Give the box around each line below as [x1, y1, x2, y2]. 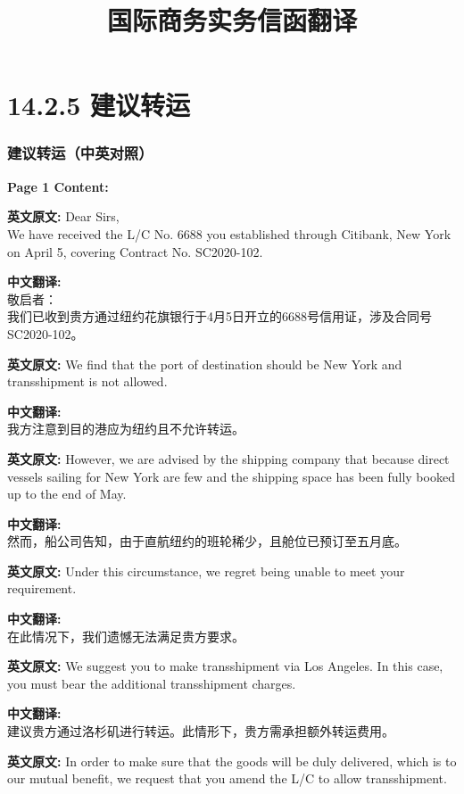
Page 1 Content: [7, 177, 109, 195]
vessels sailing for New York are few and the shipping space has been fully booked [7, 467, 455, 485]
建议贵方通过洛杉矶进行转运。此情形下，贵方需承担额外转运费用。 [7, 722, 394, 740]
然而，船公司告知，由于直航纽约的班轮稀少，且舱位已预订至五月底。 [7, 532, 407, 550]
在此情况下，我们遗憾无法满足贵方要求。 [7, 626, 244, 645]
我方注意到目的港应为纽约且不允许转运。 [7, 419, 244, 438]
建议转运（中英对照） [7, 142, 153, 164]
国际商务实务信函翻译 [106, 2, 357, 38]
